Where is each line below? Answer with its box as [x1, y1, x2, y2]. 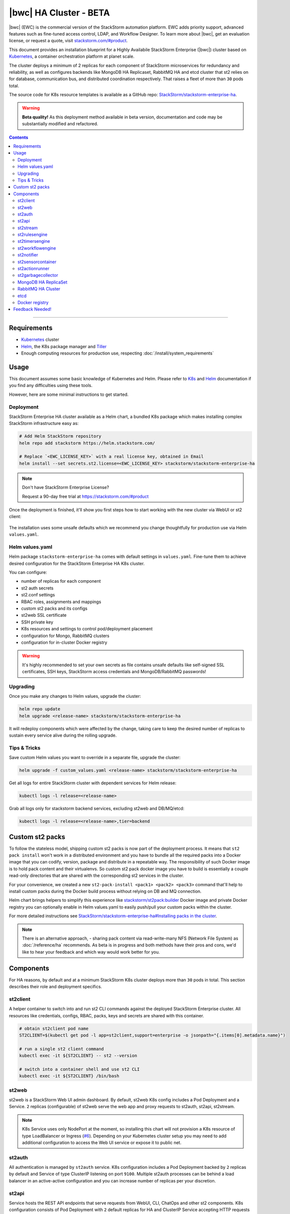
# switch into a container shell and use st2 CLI [19, 1066, 140, 1072]
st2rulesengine [17, 232, 48, 237]
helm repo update [19, 707, 61, 712]
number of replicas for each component [21, 578, 101, 584]
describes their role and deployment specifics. [9, 984, 102, 989]
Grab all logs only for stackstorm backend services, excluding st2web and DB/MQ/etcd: [9, 806, 185, 811]
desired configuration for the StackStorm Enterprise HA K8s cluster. [9, 560, 145, 566]
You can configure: [9, 570, 47, 575]
